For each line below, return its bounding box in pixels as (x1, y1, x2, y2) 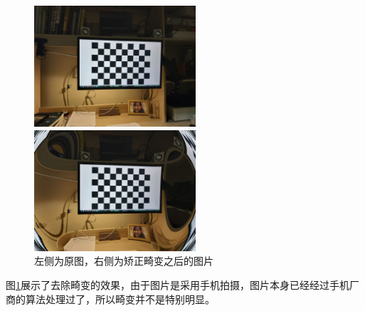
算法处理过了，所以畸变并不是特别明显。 (25, 291, 215, 306)
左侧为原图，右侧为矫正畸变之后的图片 (34, 253, 213, 268)
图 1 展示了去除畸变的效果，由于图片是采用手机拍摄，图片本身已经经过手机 (6, 277, 349, 292)
